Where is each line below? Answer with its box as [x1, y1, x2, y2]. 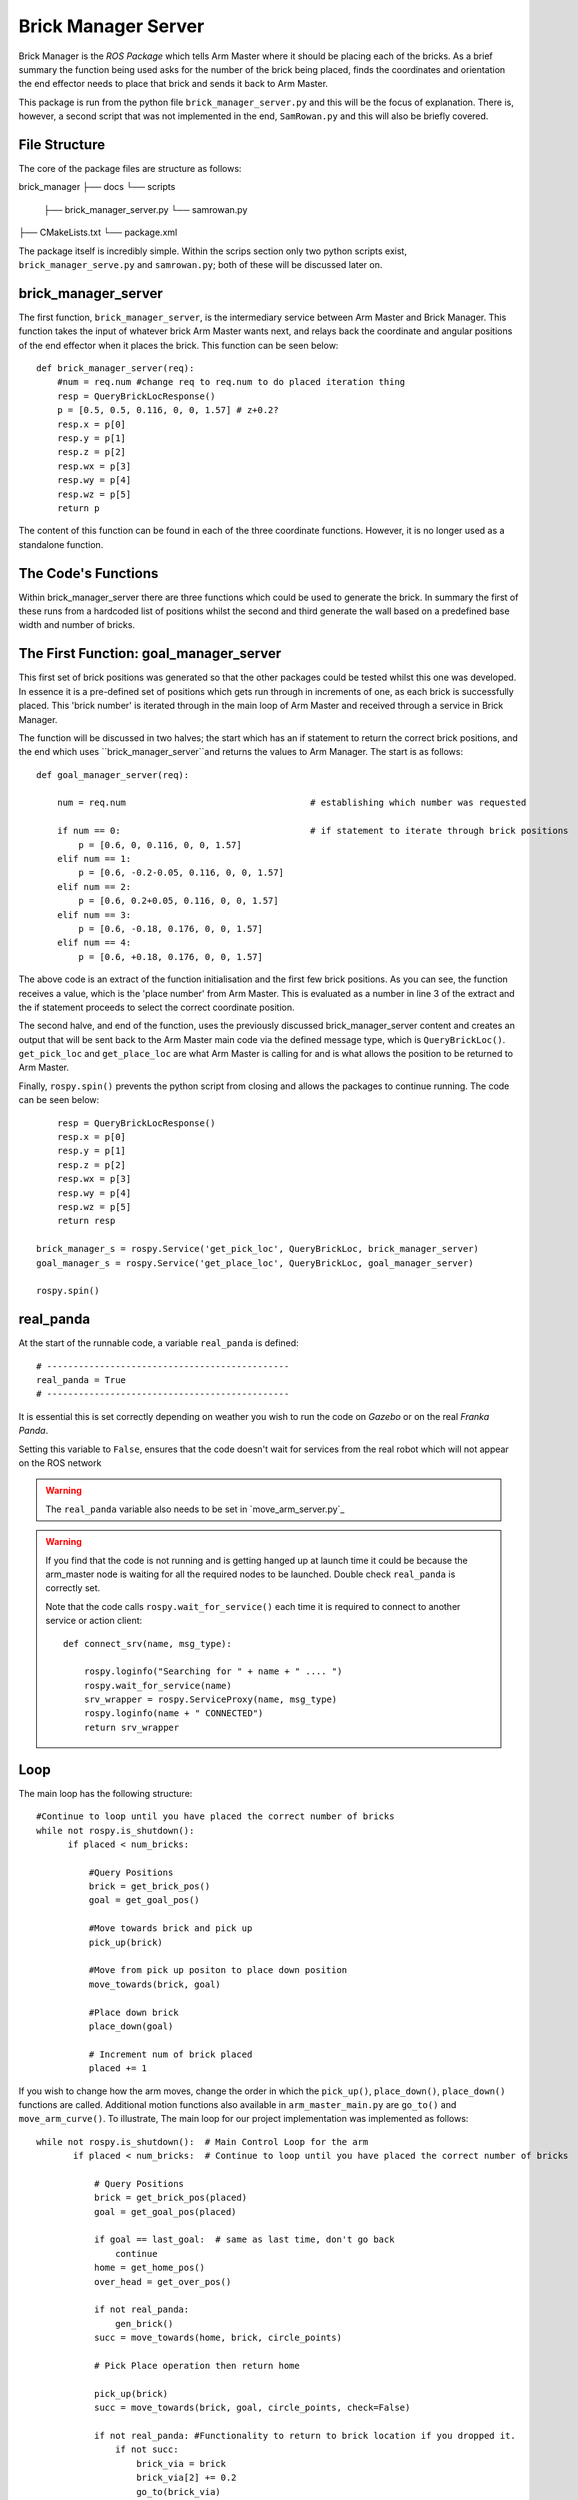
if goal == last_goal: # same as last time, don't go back [93, 2234, 395, 2245]
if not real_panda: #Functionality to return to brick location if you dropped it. [93, 2430, 517, 2441]
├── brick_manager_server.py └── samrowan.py [43, 203, 248, 215]
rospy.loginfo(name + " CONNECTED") [83, 1708, 264, 1719]
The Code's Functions [18, 565, 159, 582]
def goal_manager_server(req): [36, 769, 190, 780]
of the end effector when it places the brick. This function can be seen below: [18, 339, 339, 351]
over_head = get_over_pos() [93, 2276, 232, 2287]
